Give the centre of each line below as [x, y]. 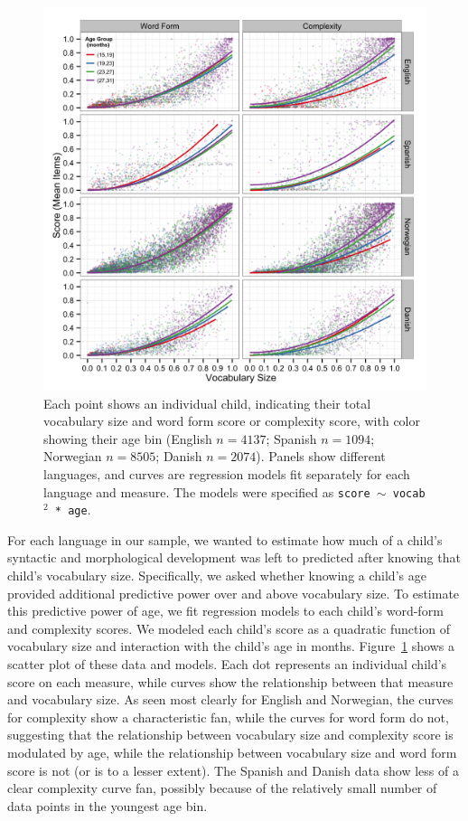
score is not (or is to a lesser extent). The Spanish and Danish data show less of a [233, 770]
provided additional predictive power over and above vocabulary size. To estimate [234, 593]
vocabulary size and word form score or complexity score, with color [232, 421]
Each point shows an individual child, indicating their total [207, 403]
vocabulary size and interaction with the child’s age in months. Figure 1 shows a [231, 646]
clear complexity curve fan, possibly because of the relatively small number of [222, 788]
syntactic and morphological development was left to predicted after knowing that [234, 557]
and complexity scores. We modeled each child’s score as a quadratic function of [229, 628]
